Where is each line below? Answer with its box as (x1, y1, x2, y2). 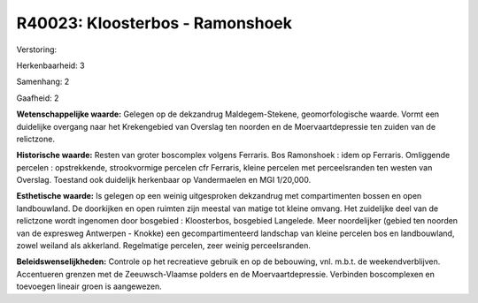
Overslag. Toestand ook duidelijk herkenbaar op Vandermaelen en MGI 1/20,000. (16, 175, 312, 186)
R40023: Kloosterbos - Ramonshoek (16, 13, 292, 33)
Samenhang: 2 (16, 76, 70, 87)
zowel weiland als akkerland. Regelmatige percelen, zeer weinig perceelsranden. (16, 240, 312, 251)
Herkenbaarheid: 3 (16, 60, 85, 71)
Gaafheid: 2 (16, 93, 59, 103)
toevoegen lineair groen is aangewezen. (16, 281, 163, 292)
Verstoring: (16, 44, 58, 55)
